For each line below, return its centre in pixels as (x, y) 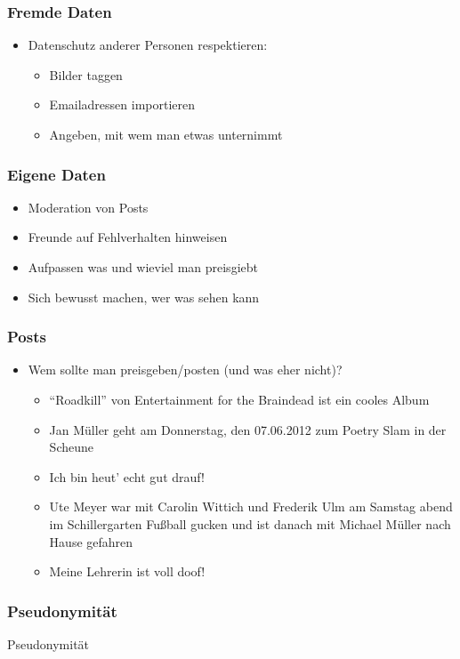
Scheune (71, 447)
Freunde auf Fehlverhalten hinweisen (128, 237)
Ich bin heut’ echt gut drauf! (127, 476)
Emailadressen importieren (122, 104)
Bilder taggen (86, 74)
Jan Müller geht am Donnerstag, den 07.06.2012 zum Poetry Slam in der (248, 429)
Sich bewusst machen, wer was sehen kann (144, 297)
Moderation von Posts (88, 207)
